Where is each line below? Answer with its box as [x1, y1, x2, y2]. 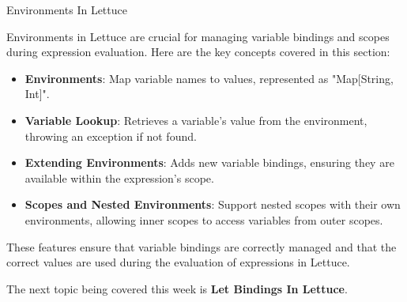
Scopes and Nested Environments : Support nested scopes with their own [24, 196, 401, 213]
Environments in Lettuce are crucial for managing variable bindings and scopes [6, 28, 390, 44]
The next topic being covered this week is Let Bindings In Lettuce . [6, 280, 348, 296]
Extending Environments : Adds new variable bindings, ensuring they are [24, 154, 394, 171]
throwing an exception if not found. [24, 127, 197, 144]
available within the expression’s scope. [24, 169, 214, 186]
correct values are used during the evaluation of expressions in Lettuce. [6, 254, 350, 270]
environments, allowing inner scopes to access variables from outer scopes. [24, 211, 383, 228]
